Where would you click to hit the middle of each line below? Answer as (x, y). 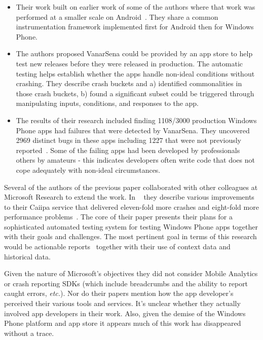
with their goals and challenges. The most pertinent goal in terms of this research (130, 236)
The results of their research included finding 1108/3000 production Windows (136, 120)
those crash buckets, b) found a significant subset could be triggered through (135, 93)
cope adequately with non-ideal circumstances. (88, 169)
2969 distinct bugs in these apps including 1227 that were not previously (129, 140)
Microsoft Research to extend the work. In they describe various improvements (129, 197)
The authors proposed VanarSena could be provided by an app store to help (134, 53)
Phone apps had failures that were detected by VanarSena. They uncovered (133, 130)
